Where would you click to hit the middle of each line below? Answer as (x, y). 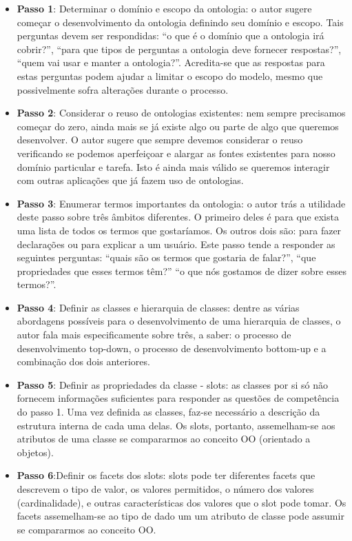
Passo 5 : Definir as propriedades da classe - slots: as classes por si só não (173, 384)
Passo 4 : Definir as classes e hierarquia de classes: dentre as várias (158, 307)
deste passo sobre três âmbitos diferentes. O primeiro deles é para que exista (178, 217)
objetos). (35, 452)
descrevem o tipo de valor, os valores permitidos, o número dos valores (165, 489)
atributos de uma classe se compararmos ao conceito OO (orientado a (164, 439)
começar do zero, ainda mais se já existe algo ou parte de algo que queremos (178, 126)
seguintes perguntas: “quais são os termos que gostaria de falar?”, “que (166, 257)
